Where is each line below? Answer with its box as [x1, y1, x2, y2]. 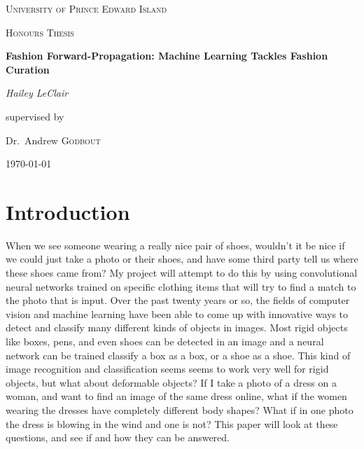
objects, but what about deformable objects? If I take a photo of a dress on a [6, 375, 337, 389]
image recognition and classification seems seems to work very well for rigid [6, 361, 329, 376]
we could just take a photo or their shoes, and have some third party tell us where [6, 251, 358, 266]
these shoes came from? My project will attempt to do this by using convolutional [6, 265, 358, 280]
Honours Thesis [6, 25, 74, 39]
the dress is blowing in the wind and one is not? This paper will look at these [6, 416, 338, 431]
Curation [6, 62, 50, 76]
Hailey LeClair [6, 85, 69, 100]
